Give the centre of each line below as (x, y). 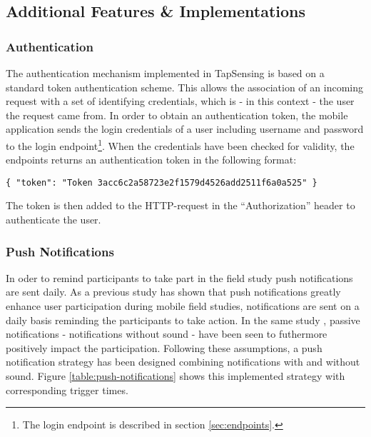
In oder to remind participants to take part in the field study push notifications (179, 277)
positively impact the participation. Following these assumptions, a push (164, 347)
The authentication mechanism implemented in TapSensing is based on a (165, 73)
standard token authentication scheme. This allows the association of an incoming (184, 87)
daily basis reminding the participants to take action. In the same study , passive (183, 320)
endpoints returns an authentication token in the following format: (151, 160)
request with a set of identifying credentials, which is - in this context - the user (180, 101)
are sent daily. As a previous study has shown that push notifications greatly (173, 292)
